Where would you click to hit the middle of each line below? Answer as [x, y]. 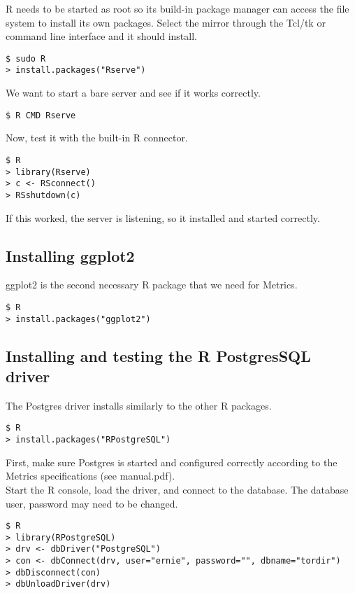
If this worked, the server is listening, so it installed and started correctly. [163, 217]
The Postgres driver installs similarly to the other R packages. [139, 405]
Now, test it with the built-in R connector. [97, 138]
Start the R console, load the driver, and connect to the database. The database [177, 489]
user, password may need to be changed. [92, 503]
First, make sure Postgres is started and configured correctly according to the [172, 462]
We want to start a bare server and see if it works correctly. [133, 93]
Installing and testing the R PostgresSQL [158, 355]
